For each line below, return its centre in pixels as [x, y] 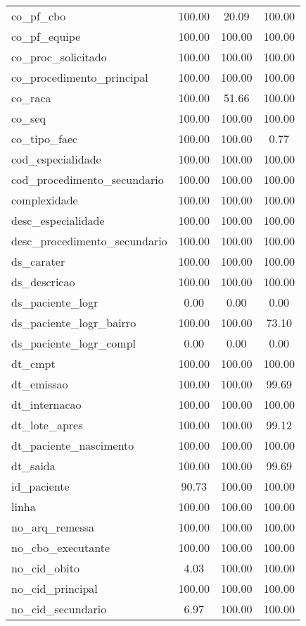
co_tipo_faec [45, 139]
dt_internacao [46, 404]
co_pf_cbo [39, 16]
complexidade [45, 200]
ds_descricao [43, 282]
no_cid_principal [55, 588]
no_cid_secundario [59, 609]
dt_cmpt [33, 363]
